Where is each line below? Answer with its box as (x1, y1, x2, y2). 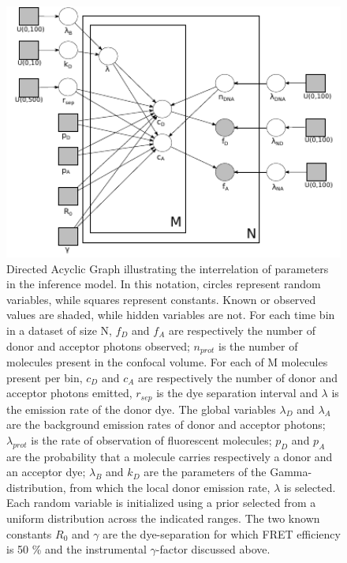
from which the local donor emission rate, (69, 479, 271, 495)
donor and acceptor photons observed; (6, 337, 190, 354)
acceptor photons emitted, (6, 385, 132, 401)
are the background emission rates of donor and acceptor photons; (6, 416, 326, 433)
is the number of (218, 337, 298, 354)
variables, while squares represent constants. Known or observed (6, 291, 316, 307)
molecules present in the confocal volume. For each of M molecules (6, 354, 328, 370)
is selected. (283, 479, 336, 495)
